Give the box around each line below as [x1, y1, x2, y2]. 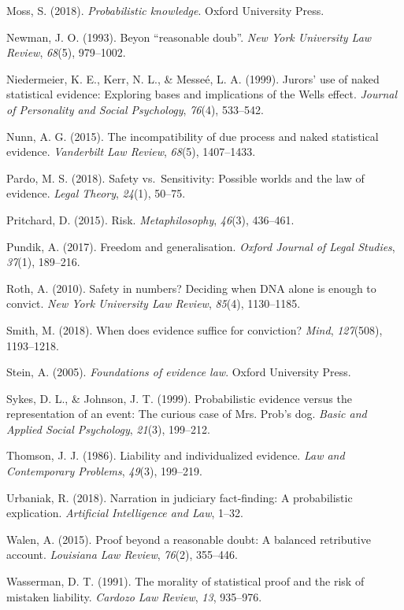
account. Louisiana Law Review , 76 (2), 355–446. [6, 546, 239, 563]
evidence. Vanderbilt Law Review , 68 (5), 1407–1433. [6, 143, 256, 160]
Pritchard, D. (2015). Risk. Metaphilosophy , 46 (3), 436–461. [6, 211, 295, 227]
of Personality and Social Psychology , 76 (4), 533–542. [6, 101, 264, 117]
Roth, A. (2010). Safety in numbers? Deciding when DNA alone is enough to [6, 279, 376, 296]
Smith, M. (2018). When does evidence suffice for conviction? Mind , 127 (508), [6, 321, 383, 338]
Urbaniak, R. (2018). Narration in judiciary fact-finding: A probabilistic [6, 489, 353, 505]
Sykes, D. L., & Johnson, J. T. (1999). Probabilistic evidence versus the [6, 390, 352, 406]
